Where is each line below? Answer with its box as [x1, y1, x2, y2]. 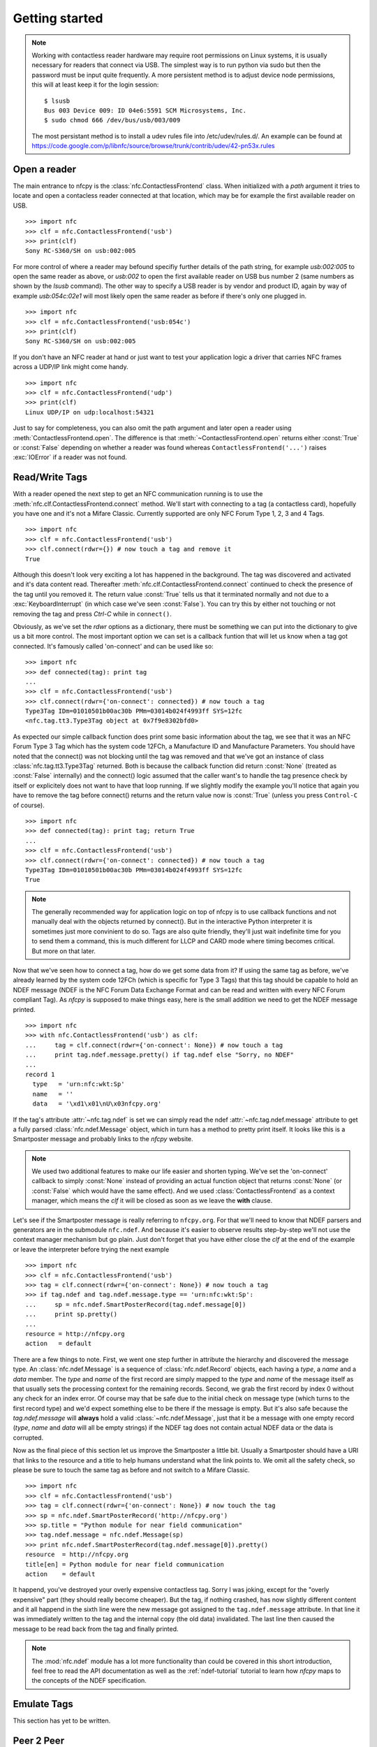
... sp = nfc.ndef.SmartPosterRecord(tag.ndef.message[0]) [25, 1300, 246, 1308]
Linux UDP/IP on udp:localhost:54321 [25, 408, 155, 416]
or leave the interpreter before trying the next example [13, 1245, 170, 1254]
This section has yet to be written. [13, 1716, 111, 1725]
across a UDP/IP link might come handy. [13, 363, 128, 371]
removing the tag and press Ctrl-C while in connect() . [13, 609, 172, 618]
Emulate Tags [13, 1698, 73, 1710]
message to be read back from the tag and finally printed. [13, 1625, 179, 1633]
